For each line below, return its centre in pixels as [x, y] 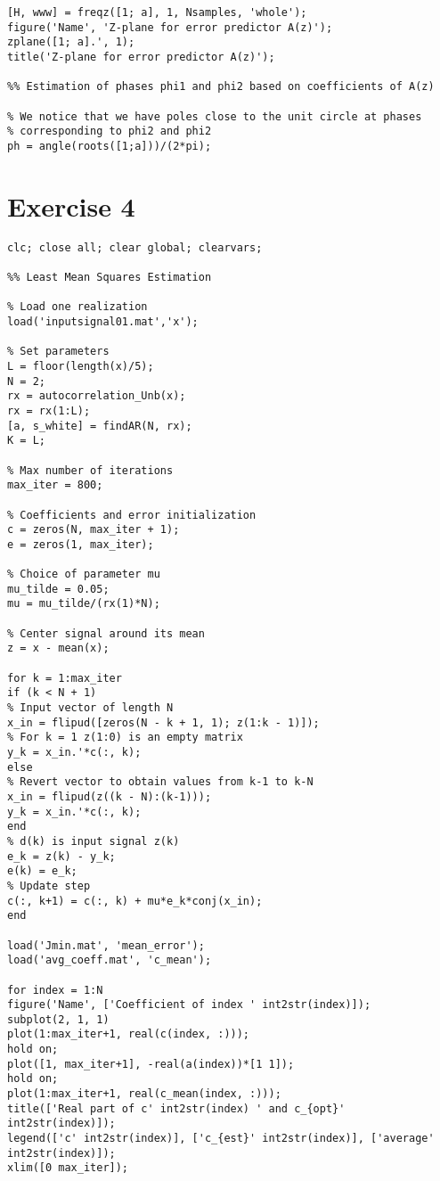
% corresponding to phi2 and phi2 [110, 131]
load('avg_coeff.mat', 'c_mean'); [110, 960]
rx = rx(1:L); [49, 410]
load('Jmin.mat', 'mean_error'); [106, 945]
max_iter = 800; [55, 485]
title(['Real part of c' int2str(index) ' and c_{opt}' [176, 1108]
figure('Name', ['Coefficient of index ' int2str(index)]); [189, 1005]
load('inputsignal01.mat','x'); [103, 321]
